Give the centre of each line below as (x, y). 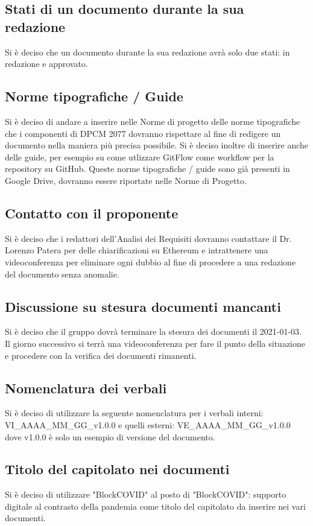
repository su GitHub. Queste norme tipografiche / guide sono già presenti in (147, 169)
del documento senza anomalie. (62, 274)
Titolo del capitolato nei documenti (117, 469)
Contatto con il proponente (92, 213)
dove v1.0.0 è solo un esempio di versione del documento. (110, 436)
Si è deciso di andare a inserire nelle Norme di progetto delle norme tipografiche (153, 121)
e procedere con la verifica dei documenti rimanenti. (101, 355)
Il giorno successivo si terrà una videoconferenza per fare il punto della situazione (155, 343)
